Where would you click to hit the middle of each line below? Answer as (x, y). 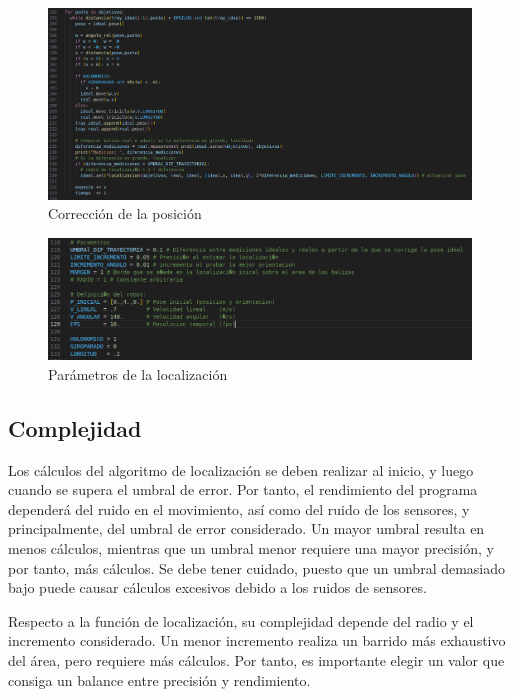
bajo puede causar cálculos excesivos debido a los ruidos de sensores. (217, 587)
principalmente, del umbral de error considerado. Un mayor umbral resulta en (246, 528)
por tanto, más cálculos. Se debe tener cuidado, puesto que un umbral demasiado (257, 567)
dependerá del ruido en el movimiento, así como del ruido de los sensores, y (239, 508)
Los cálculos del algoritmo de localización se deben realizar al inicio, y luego (241, 469)
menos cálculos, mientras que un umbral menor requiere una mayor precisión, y (251, 547)
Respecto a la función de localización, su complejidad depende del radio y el (241, 620)
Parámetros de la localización (138, 373)
